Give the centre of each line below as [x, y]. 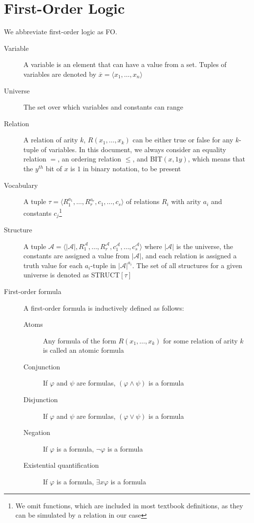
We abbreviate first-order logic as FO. [61, 32]
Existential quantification [61, 465]
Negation [37, 432]
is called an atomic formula [84, 350]
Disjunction [41, 399]
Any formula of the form [80, 340]
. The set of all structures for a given [187, 265]
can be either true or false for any [183, 140]
